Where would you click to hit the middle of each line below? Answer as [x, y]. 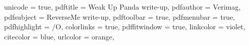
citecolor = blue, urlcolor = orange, [59, 36]
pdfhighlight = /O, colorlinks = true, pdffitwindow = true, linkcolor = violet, [125, 27]
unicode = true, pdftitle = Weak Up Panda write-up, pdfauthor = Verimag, [122, 7]
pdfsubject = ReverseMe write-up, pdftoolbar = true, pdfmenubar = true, [120, 16]
